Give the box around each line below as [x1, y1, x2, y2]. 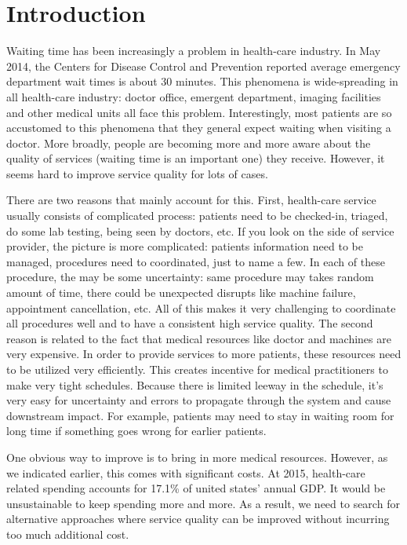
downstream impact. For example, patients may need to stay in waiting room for [6, 407, 394, 423]
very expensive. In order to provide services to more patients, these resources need [6, 346, 402, 362]
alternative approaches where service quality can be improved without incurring [6, 510, 390, 527]
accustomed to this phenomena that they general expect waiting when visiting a [6, 119, 391, 136]
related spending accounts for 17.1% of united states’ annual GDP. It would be [6, 480, 386, 496]
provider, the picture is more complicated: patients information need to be [6, 238, 363, 254]
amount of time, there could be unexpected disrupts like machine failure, [6, 284, 356, 301]
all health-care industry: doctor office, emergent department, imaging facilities [6, 88, 381, 104]
